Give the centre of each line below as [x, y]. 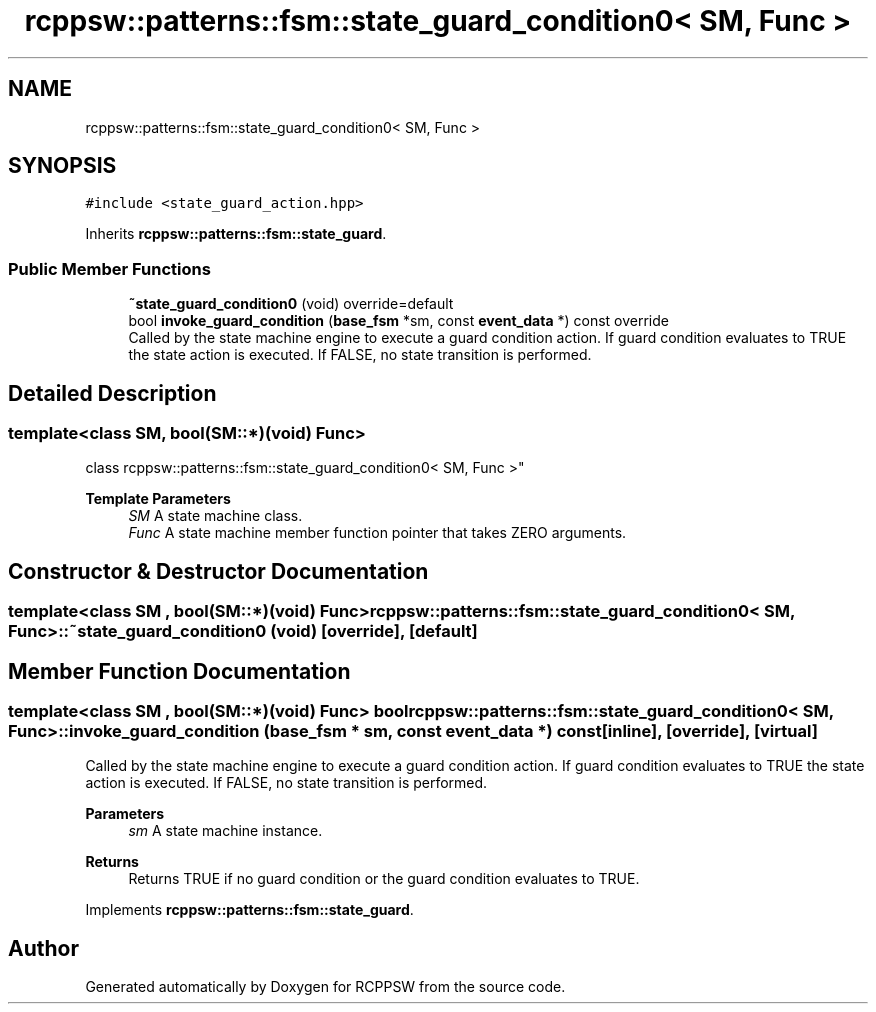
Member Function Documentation [179, 671]
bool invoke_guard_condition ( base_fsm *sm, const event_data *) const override [398, 321]
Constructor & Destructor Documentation [218, 571]
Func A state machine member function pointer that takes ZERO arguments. [377, 533]
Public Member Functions [109, 268]
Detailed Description [112, 393]
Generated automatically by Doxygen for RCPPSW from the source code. [325, 987]
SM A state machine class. [215, 516]
